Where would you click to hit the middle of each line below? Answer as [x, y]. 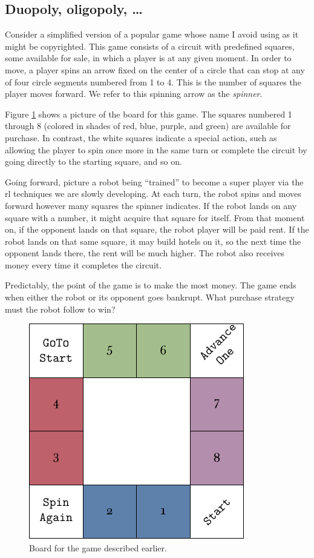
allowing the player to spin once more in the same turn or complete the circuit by [156, 149]
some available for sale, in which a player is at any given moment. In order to [148, 58]
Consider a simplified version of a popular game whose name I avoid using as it [152, 34]
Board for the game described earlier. [98, 547]
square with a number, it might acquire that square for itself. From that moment [155, 217]
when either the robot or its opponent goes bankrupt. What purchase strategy [150, 297]
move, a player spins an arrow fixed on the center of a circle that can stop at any [155, 69]
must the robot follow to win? [60, 309]
